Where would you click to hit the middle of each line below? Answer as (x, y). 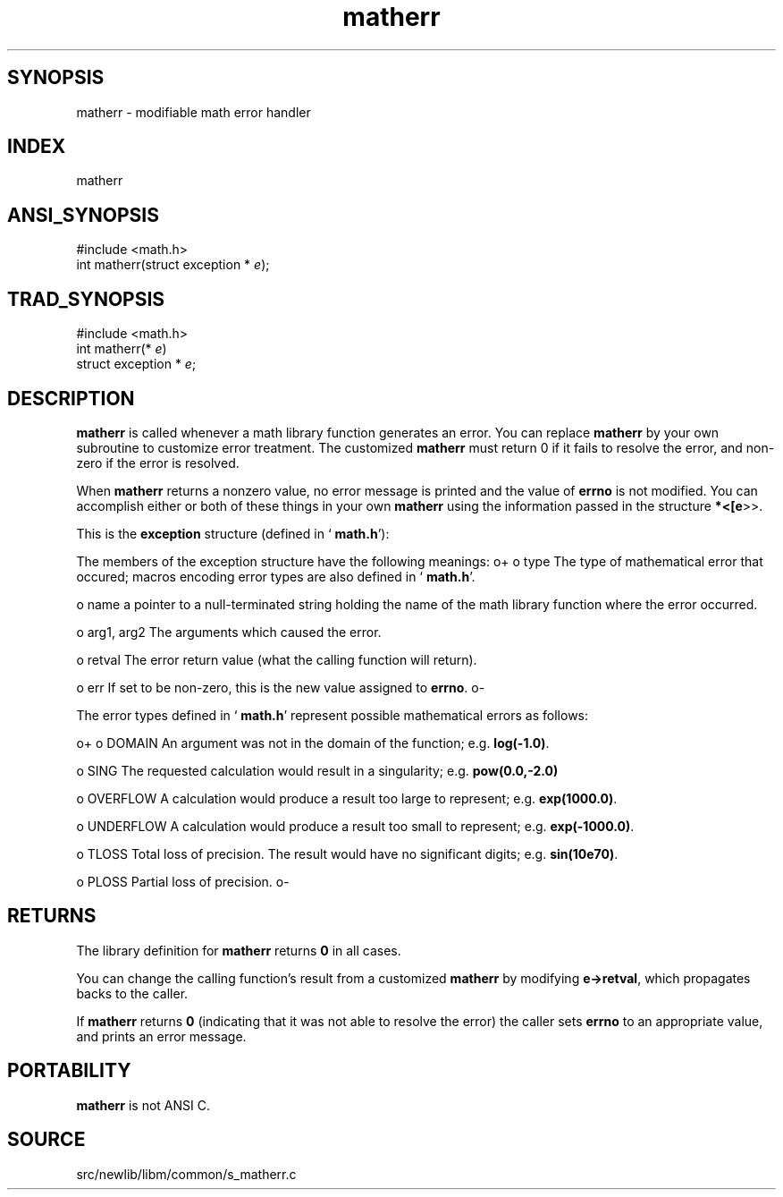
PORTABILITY (69, 1071)
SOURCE (46, 1140)
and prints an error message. (161, 1036)
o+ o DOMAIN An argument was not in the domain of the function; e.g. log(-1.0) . (313, 743)
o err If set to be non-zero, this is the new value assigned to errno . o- (281, 687)
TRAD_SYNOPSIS (86, 299)
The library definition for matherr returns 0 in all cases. (239, 950)
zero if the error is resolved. (158, 463)
